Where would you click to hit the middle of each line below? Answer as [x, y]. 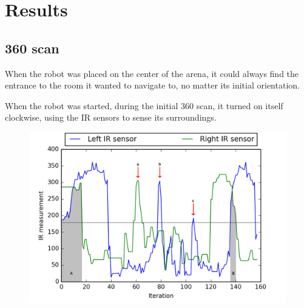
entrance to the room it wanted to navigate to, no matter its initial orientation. [152, 85]
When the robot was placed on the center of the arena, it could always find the [152, 73]
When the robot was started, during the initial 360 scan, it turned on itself [144, 105]
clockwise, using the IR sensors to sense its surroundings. [111, 117]
